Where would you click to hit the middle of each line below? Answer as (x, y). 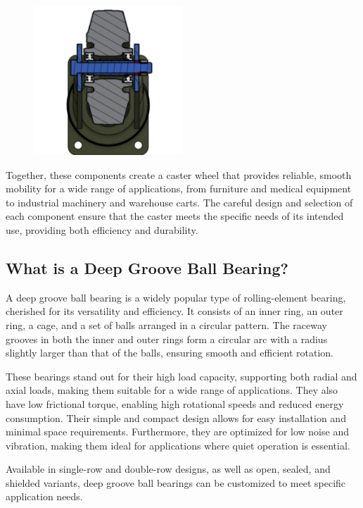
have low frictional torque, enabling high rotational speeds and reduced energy (175, 403)
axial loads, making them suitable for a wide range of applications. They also (172, 390)
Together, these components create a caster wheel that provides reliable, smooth (179, 174)
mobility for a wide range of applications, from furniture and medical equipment (179, 188)
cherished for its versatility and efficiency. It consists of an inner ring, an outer (174, 311)
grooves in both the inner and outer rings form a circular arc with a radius (167, 339)
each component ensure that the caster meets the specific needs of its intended (175, 216)
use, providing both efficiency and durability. (102, 229)
